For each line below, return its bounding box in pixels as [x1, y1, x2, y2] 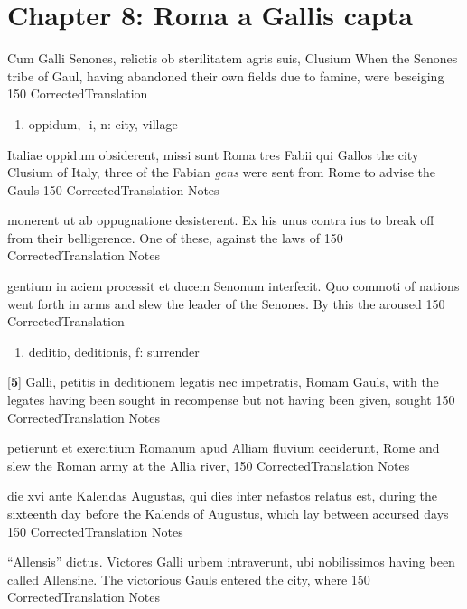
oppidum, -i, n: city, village [28, 114, 178, 133]
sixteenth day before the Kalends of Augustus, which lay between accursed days [7, 504, 449, 522]
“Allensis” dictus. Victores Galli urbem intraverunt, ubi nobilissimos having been [7, 552, 455, 571]
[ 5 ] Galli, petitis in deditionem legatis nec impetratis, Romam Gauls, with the [7, 372, 439, 391]
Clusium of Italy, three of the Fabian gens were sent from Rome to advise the [7, 163, 436, 182]
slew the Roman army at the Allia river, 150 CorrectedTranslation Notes [7, 455, 410, 474]
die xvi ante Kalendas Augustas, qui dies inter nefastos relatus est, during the [7, 486, 437, 505]
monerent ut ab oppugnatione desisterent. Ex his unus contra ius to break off [7, 211, 434, 230]
